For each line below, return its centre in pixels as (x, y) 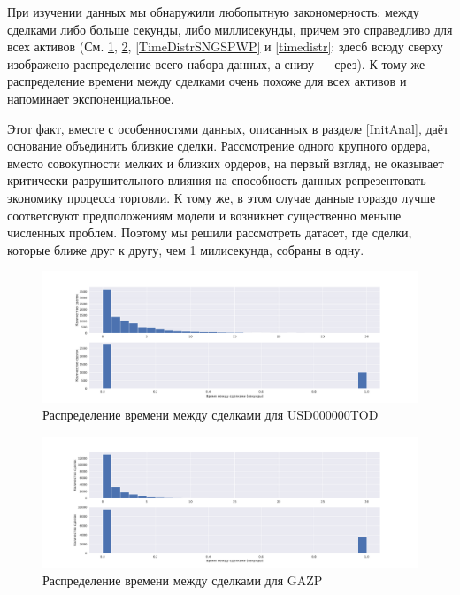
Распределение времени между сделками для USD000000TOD (211, 415)
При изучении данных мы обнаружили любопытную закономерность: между (213, 12)
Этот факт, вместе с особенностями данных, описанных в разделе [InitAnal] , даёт (228, 128)
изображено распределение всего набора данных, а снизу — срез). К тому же (216, 63)
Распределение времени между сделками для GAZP (183, 580)
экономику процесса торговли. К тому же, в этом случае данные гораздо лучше (222, 197)
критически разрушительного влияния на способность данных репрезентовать (217, 180)
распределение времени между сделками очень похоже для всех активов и (207, 81)
